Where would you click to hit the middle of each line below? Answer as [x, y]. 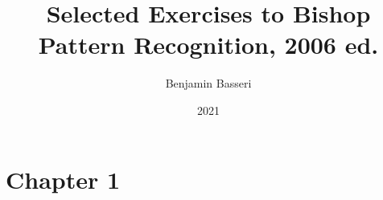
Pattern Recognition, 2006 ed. [208, 45]
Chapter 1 [63, 179]
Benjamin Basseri [208, 83]
